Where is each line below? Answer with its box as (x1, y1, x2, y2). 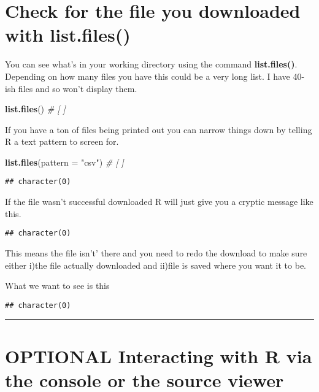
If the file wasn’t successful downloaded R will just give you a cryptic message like (5, 195, 313, 208)
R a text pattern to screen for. (5, 135, 119, 148)
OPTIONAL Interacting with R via (5, 343, 312, 368)
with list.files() (5, 22, 131, 47)
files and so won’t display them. (18, 82, 137, 94)
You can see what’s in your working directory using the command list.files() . (5, 58, 298, 71)
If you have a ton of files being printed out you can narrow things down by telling (5, 123, 312, 136)
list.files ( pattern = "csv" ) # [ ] (5, 155, 124, 168)
